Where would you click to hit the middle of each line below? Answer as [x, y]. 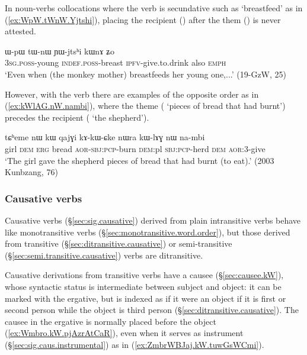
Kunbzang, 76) [31, 172]
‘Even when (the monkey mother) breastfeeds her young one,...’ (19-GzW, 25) [146, 74]
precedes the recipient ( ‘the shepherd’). [77, 117]
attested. [20, 31]
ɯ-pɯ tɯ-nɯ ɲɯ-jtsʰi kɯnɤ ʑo [60, 51]
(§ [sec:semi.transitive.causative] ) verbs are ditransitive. [104, 255]
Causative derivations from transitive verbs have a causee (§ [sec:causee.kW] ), [144, 275]
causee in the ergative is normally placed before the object [111, 321]
